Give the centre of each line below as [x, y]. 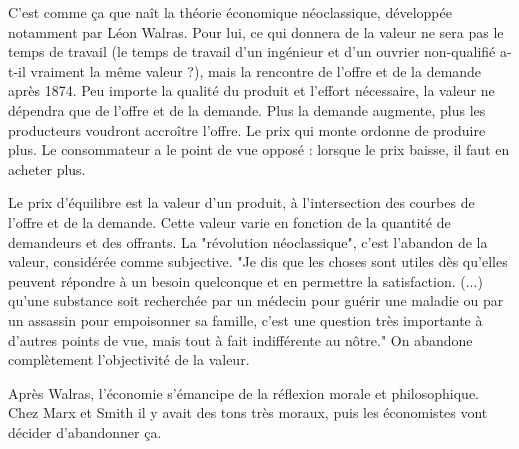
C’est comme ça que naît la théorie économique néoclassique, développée [230, 12]
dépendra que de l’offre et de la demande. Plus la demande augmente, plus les [247, 109]
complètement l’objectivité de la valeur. [129, 359]
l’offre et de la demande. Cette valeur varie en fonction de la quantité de [229, 221]
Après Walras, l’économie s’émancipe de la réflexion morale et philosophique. [244, 392]
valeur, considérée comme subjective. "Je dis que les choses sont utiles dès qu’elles [258, 261]
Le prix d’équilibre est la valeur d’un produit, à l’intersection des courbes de [241, 202]
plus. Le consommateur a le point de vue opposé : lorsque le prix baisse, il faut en [259, 149]
